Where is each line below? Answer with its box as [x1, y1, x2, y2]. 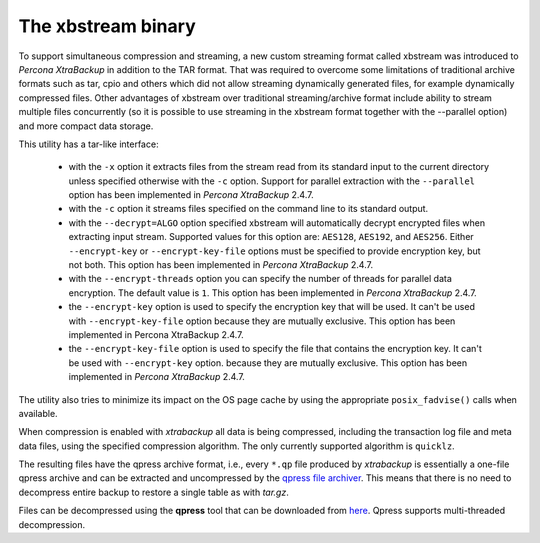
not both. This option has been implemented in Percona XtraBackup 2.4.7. [68, 259, 374, 271]
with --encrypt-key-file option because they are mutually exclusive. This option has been [68, 315, 456, 327]
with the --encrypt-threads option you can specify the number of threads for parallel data [68, 273, 452, 285]
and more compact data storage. [18, 120, 154, 132]
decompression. [18, 518, 86, 530]
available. [18, 407, 59, 419]
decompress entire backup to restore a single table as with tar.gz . [18, 486, 289, 498]
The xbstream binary [18, 15, 196, 37]
